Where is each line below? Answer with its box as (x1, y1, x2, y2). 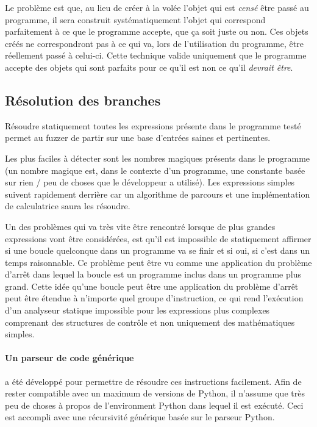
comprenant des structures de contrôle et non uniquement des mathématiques (5, 315, 295, 328)
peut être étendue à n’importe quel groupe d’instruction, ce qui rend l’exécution (5, 292, 304, 304)
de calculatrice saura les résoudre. (5, 199, 130, 212)
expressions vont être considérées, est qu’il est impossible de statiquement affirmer (5, 232, 312, 245)
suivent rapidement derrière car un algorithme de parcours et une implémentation (5, 187, 310, 200)
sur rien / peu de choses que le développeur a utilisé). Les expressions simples (5, 176, 295, 188)
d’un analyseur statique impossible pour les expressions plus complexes (5, 304, 270, 317)
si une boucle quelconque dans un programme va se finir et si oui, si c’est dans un (5, 244, 310, 257)
